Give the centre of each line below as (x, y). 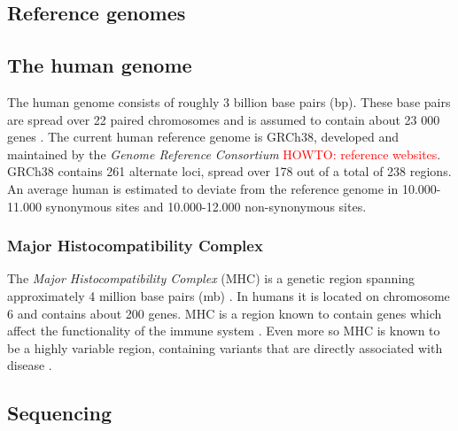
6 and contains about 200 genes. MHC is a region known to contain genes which (225, 313)
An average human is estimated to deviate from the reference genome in (203, 188)
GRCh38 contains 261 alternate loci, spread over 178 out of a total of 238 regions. (229, 171)
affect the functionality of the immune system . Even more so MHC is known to (224, 331)
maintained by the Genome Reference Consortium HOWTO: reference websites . (224, 154)
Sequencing (60, 413)
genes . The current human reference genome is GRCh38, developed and (203, 137)
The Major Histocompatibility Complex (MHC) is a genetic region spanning (211, 278)
